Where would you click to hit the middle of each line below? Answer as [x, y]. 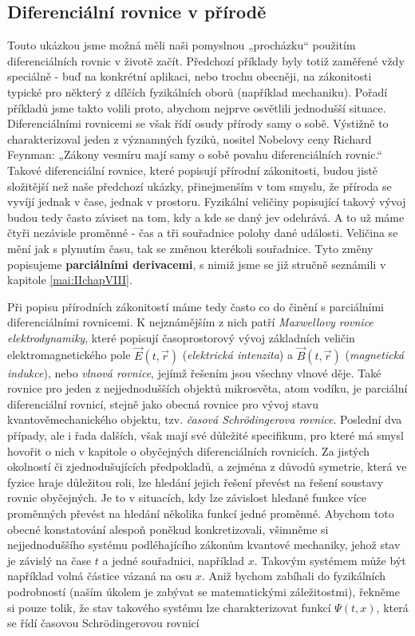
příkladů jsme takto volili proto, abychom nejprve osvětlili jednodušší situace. [197, 107]
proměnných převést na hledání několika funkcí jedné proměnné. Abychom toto [201, 514]
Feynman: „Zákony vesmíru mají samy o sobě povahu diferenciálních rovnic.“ [195, 154]
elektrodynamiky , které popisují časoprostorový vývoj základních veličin [181, 337]
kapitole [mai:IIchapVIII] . [70, 280]
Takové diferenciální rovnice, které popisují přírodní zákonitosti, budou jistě [193, 170]
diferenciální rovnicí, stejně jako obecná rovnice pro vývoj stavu [163, 403]
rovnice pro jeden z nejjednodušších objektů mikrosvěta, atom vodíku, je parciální [207, 388]
